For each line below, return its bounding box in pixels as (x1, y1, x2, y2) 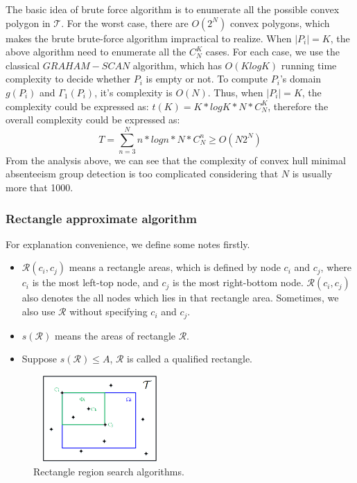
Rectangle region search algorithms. (33, 464, 184, 479)
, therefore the (268, 98, 329, 113)
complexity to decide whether (6, 71, 131, 86)
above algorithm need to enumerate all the (6, 44, 186, 59)
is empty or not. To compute (146, 71, 268, 86)
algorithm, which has (132, 58, 222, 72)
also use (21, 304, 55, 319)
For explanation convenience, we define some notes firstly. (6, 236, 250, 251)
